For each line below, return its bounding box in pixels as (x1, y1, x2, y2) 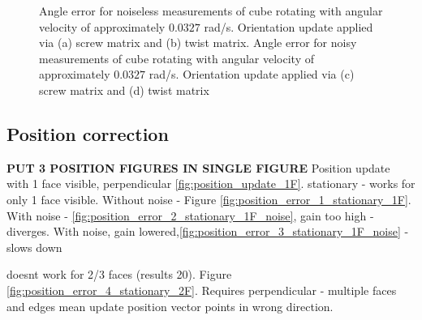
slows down (6, 238, 62, 255)
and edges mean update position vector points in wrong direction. (6, 297, 334, 314)
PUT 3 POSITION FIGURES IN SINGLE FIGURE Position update (6, 159, 390, 176)
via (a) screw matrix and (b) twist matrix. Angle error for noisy (39, 34, 357, 51)
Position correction (6, 121, 169, 146)
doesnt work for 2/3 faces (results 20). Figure (6, 266, 232, 283)
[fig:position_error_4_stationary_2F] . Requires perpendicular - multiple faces (6, 281, 397, 298)
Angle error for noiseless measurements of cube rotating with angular (39, 2, 383, 19)
